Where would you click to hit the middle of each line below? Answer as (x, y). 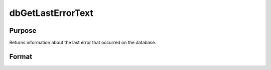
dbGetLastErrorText (51, 13)
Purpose (23, 31)
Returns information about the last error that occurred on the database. (83, 43)
